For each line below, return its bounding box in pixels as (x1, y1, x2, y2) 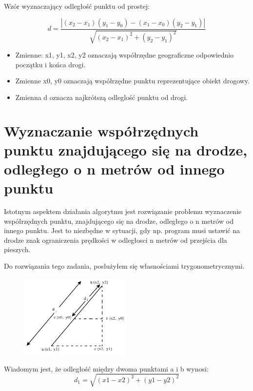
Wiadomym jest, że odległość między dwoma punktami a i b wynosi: (4, 363, 209, 373)
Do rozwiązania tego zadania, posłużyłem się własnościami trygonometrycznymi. (4, 261, 245, 271)
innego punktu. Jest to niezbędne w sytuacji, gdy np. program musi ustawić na (4, 225, 240, 235)
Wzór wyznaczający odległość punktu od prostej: (4, 1, 150, 11)
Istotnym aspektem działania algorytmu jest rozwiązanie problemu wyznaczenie (4, 206, 242, 216)
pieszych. (4, 244, 31, 254)
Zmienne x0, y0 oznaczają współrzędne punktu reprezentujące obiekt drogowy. (15, 76, 250, 86)
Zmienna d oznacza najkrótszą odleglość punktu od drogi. (15, 92, 188, 102)
